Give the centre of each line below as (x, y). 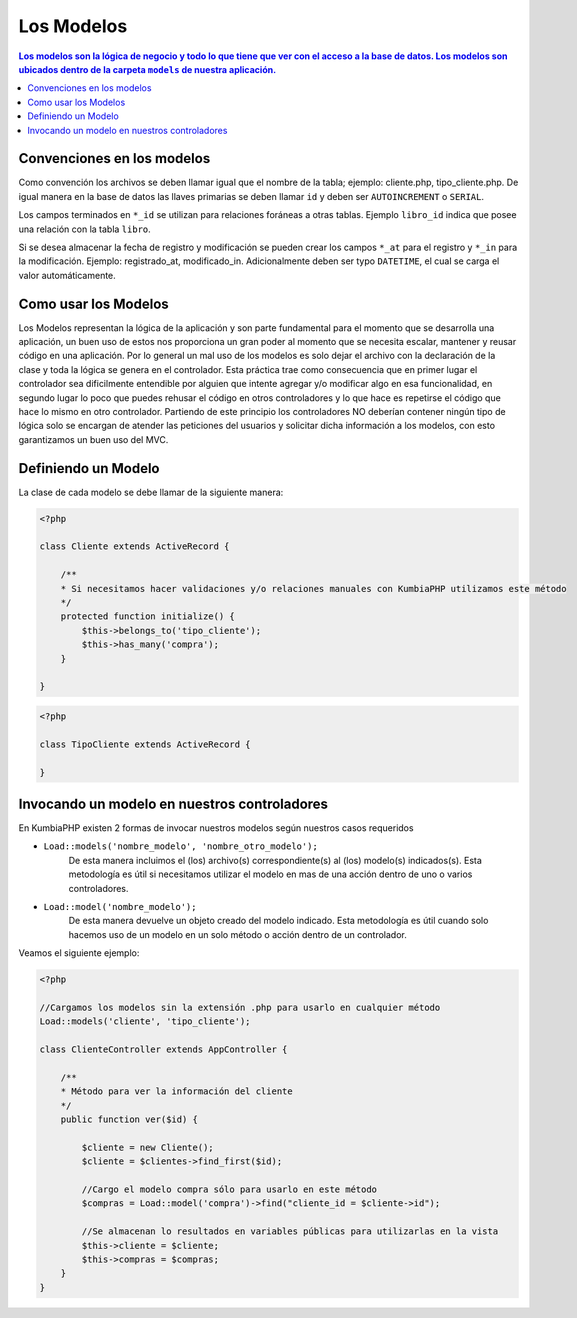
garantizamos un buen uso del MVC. (93, 439)
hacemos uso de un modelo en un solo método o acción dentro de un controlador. (237, 934)
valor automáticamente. (67, 275)
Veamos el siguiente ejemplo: (79, 953)
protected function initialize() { (147, 616)
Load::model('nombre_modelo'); (120, 906)
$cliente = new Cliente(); (147, 1147)
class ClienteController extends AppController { (163, 1049)
